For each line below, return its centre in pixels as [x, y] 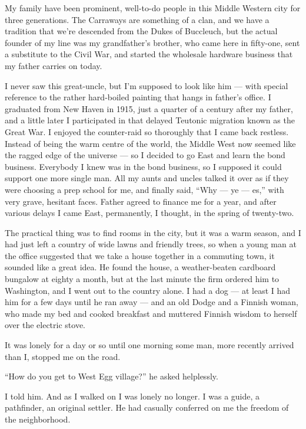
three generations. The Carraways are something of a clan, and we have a [137, 19]
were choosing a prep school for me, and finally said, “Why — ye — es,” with [144, 189]
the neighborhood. [38, 419]
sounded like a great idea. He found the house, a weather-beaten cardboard [140, 267]
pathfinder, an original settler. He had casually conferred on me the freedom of [147, 407]
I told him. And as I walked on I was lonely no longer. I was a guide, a [132, 396]
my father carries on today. [54, 65]
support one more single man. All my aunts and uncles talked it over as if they [147, 178]
